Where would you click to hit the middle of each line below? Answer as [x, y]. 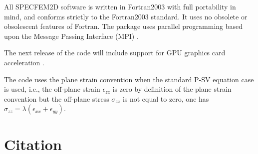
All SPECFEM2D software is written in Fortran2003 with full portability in [120, 6]
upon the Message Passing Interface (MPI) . [71, 36]
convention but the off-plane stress [57, 98]
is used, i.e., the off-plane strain [52, 89]
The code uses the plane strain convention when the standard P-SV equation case [129, 79]
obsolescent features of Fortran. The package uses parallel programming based [124, 26]
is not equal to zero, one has [166, 98]
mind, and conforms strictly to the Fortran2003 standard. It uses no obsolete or [126, 16]
